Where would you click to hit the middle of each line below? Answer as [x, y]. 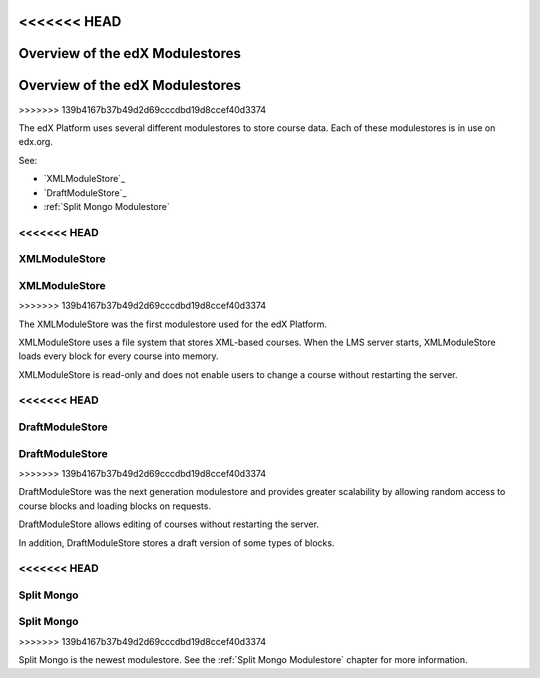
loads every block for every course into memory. [118, 356]
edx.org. [36, 142]
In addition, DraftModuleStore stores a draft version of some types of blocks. [176, 542]
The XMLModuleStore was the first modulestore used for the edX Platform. [172, 324]
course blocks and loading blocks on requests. [115, 506]
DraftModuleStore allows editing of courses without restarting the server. [169, 524]
